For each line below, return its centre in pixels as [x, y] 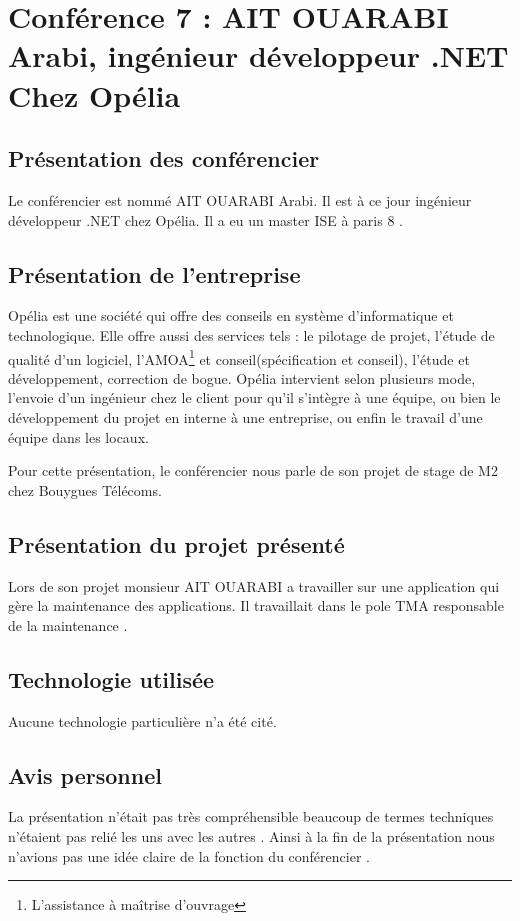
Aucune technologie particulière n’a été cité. [142, 720]
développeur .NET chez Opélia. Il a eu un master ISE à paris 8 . [205, 219]
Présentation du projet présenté [176, 543]
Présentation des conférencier [164, 158]
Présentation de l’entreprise [154, 273]
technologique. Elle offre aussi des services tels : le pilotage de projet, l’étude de [251, 334]
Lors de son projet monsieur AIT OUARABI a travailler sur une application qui [254, 585]
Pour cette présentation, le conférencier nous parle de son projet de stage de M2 [253, 470]
